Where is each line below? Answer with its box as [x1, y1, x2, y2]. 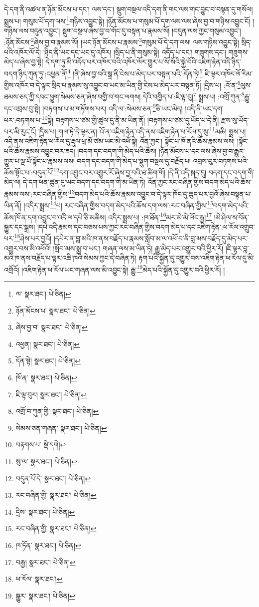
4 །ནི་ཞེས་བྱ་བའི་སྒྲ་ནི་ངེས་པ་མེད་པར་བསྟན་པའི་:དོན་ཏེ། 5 [67, 66, 203, 78]
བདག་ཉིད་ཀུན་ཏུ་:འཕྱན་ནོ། [4, 68, 68, 78]
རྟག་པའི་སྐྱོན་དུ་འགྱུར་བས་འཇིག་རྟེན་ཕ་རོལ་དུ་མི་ [138, 253, 255, 263]
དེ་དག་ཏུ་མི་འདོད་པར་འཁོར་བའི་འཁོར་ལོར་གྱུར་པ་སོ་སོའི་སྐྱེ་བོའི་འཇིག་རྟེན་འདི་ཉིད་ [45, 56, 241, 67]
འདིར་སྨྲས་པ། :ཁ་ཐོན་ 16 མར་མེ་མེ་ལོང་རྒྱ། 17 [108, 210, 212, 222]
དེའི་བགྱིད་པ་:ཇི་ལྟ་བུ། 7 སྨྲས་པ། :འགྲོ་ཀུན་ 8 [143, 90, 245, 102]
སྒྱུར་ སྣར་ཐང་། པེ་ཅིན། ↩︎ [15, 590, 75, 601]
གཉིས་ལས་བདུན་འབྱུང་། [4, 25, 60, 35]
